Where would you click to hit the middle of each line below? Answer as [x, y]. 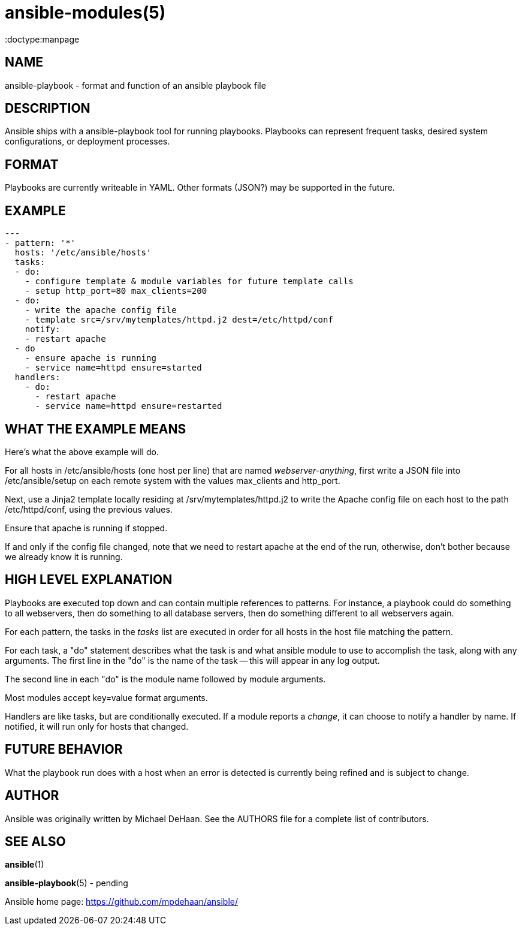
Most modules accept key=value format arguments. [106, 697]
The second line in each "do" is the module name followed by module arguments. [165, 679]
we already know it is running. [64, 556]
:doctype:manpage [42, 39]
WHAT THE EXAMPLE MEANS [96, 429]
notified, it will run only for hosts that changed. [97, 726]
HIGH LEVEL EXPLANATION [89, 580]
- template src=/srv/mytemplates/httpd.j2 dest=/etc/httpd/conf [179, 320]
